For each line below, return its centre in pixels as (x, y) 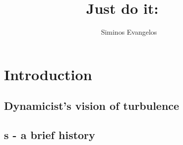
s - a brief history (50, 135)
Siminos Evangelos (129, 32)
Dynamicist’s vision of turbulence (92, 106)
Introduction (48, 74)
